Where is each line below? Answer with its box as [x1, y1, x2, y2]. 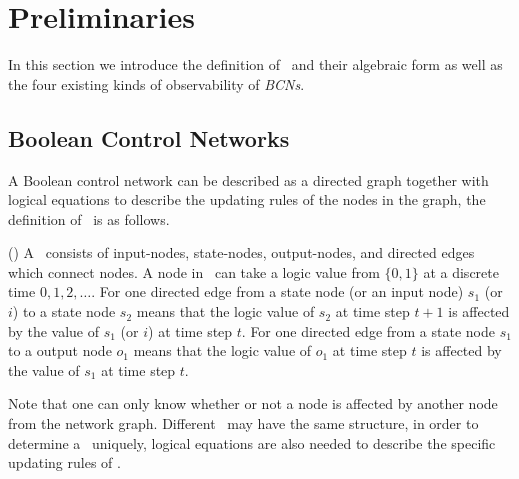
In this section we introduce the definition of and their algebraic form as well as [8, 54, 503, 75]
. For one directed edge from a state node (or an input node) [91, 281, 464, 302]
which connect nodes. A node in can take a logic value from [8, 261, 380, 282]
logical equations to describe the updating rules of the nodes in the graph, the [8, 189, 486, 210]
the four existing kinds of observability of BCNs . [8, 73, 305, 94]
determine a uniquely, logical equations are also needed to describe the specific [8, 432, 496, 453]
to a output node [8, 340, 112, 361]
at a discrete [423, 261, 499, 282]
